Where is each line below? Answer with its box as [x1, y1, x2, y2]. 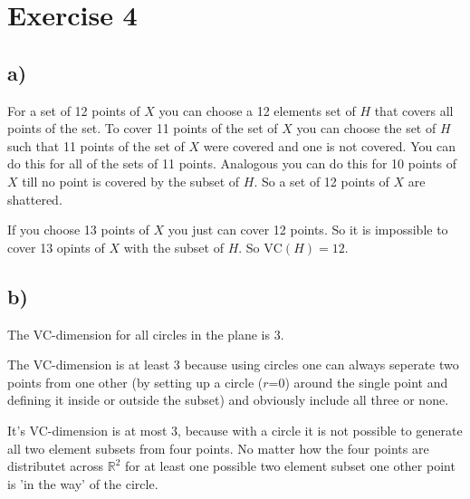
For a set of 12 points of [7, 101, 140, 120]
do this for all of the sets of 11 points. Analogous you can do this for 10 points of [7, 154, 457, 173]
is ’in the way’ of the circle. [7, 474, 158, 493]
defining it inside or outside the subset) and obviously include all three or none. [7, 390, 449, 409]
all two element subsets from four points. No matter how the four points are [7, 438, 429, 457]
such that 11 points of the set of [7, 136, 185, 155]
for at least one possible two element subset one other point [125, 456, 456, 475]
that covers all [374, 101, 454, 120]
